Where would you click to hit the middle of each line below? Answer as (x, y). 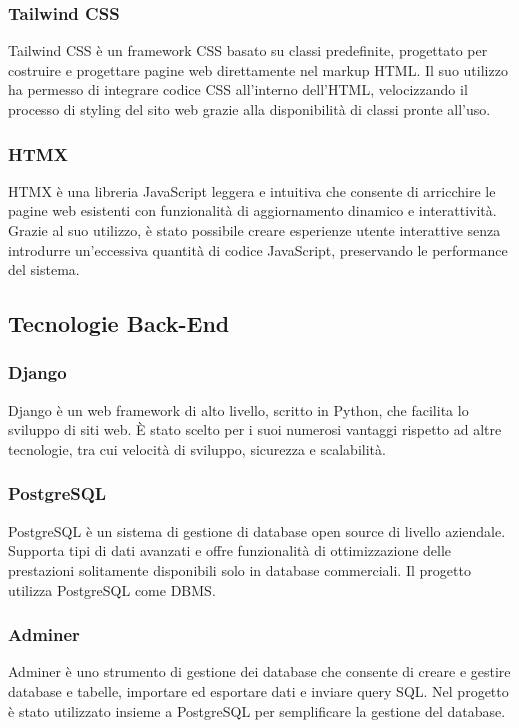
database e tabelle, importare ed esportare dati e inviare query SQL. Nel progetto (258, 690)
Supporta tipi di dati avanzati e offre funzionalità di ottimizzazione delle (230, 550)
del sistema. (44, 269)
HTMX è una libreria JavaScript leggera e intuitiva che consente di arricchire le (252, 190)
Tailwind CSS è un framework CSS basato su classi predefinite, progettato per (248, 50)
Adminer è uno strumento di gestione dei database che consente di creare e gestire (259, 671)
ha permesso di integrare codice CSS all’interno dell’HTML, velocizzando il (238, 89)
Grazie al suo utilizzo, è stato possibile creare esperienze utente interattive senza (254, 230)
